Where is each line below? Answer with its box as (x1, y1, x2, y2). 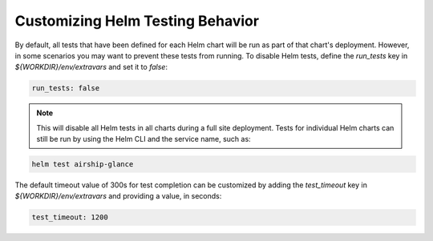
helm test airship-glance (31, 160, 134, 169)
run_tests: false (31, 84, 100, 93)
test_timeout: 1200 (31, 213, 108, 222)
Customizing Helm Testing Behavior (14, 12, 260, 30)
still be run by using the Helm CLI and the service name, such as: (36, 135, 252, 144)
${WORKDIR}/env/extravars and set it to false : (14, 62, 168, 72)
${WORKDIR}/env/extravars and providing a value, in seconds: (14, 191, 222, 201)
